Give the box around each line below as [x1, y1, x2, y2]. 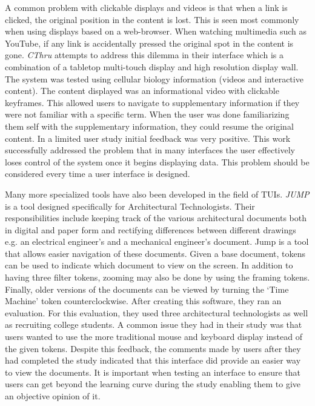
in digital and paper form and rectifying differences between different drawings [5, 223, 296, 236]
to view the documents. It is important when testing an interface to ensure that [5, 365, 301, 378]
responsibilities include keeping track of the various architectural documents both [5, 211, 307, 224]
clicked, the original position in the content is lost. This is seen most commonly [5, 13, 299, 25]
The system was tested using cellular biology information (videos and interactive [5, 72, 303, 85]
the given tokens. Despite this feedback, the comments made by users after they [5, 342, 301, 354]
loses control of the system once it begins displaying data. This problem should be [5, 155, 310, 168]
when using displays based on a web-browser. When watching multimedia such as [5, 25, 307, 38]
